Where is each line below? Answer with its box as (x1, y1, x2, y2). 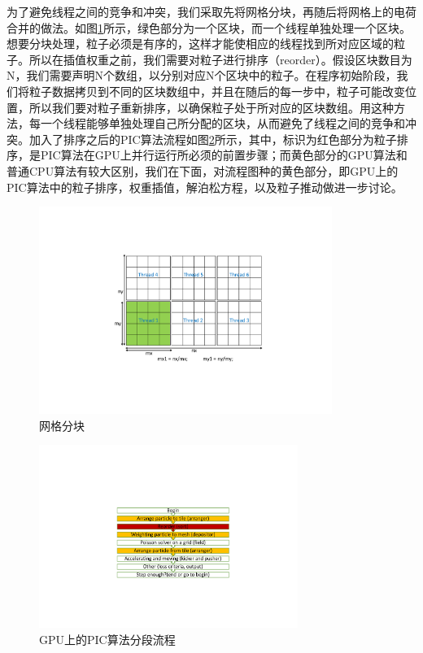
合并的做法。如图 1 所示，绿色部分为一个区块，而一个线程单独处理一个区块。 (7, 19, 411, 36)
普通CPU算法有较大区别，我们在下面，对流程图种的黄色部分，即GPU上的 (7, 162, 399, 179)
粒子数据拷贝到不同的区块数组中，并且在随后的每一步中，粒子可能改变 (28, 82, 405, 99)
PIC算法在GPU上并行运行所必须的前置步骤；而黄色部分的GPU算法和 (40, 146, 408, 163)
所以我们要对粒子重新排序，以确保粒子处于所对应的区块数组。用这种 (28, 98, 394, 115)
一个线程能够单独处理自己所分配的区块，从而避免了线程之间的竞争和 (40, 115, 405, 132)
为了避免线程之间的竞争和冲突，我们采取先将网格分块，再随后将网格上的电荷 (7, 3, 416, 20)
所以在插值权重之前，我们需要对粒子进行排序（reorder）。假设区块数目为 (28, 50, 412, 67)
